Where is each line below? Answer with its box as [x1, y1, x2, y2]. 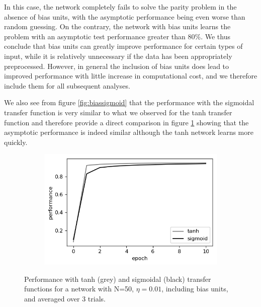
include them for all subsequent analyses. [4, 80, 130, 91]
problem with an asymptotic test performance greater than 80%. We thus [4, 31, 230, 41]
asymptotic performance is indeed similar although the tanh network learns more [4, 127, 253, 137]
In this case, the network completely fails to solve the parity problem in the [4, 2, 237, 12]
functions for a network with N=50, [24, 283, 134, 294]
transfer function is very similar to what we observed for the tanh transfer [4, 107, 232, 117]
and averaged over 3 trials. [24, 293, 106, 304]
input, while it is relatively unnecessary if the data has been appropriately [4, 50, 232, 61]
